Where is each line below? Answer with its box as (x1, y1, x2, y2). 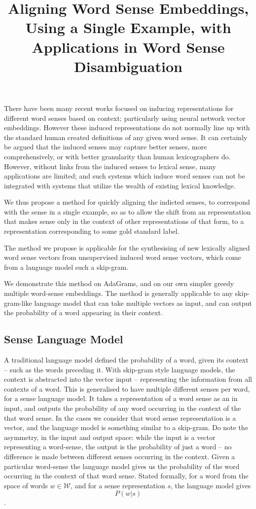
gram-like (4, 297, 32, 308)
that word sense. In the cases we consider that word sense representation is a (4, 412, 236, 423)
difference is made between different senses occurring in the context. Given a (4, 451, 235, 461)
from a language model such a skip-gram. (4, 261, 129, 272)
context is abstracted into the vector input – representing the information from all (4, 374, 252, 384)
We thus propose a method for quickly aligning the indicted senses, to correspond (4, 197, 250, 207)
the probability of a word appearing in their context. (4, 307, 163, 318)
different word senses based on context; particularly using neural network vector (4, 112, 246, 123)
